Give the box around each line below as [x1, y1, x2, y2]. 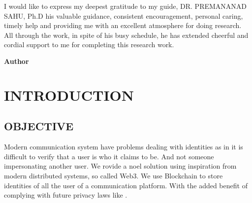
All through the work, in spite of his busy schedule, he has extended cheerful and [4, 29, 249, 40]
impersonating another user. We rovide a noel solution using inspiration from [4, 161, 237, 171]
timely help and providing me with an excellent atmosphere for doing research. [4, 20, 242, 30]
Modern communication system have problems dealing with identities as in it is [4, 142, 243, 152]
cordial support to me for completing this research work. [4, 39, 174, 50]
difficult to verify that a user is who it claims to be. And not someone [4, 151, 214, 161]
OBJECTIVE [4, 118, 74, 134]
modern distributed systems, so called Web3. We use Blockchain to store [4, 170, 223, 180]
